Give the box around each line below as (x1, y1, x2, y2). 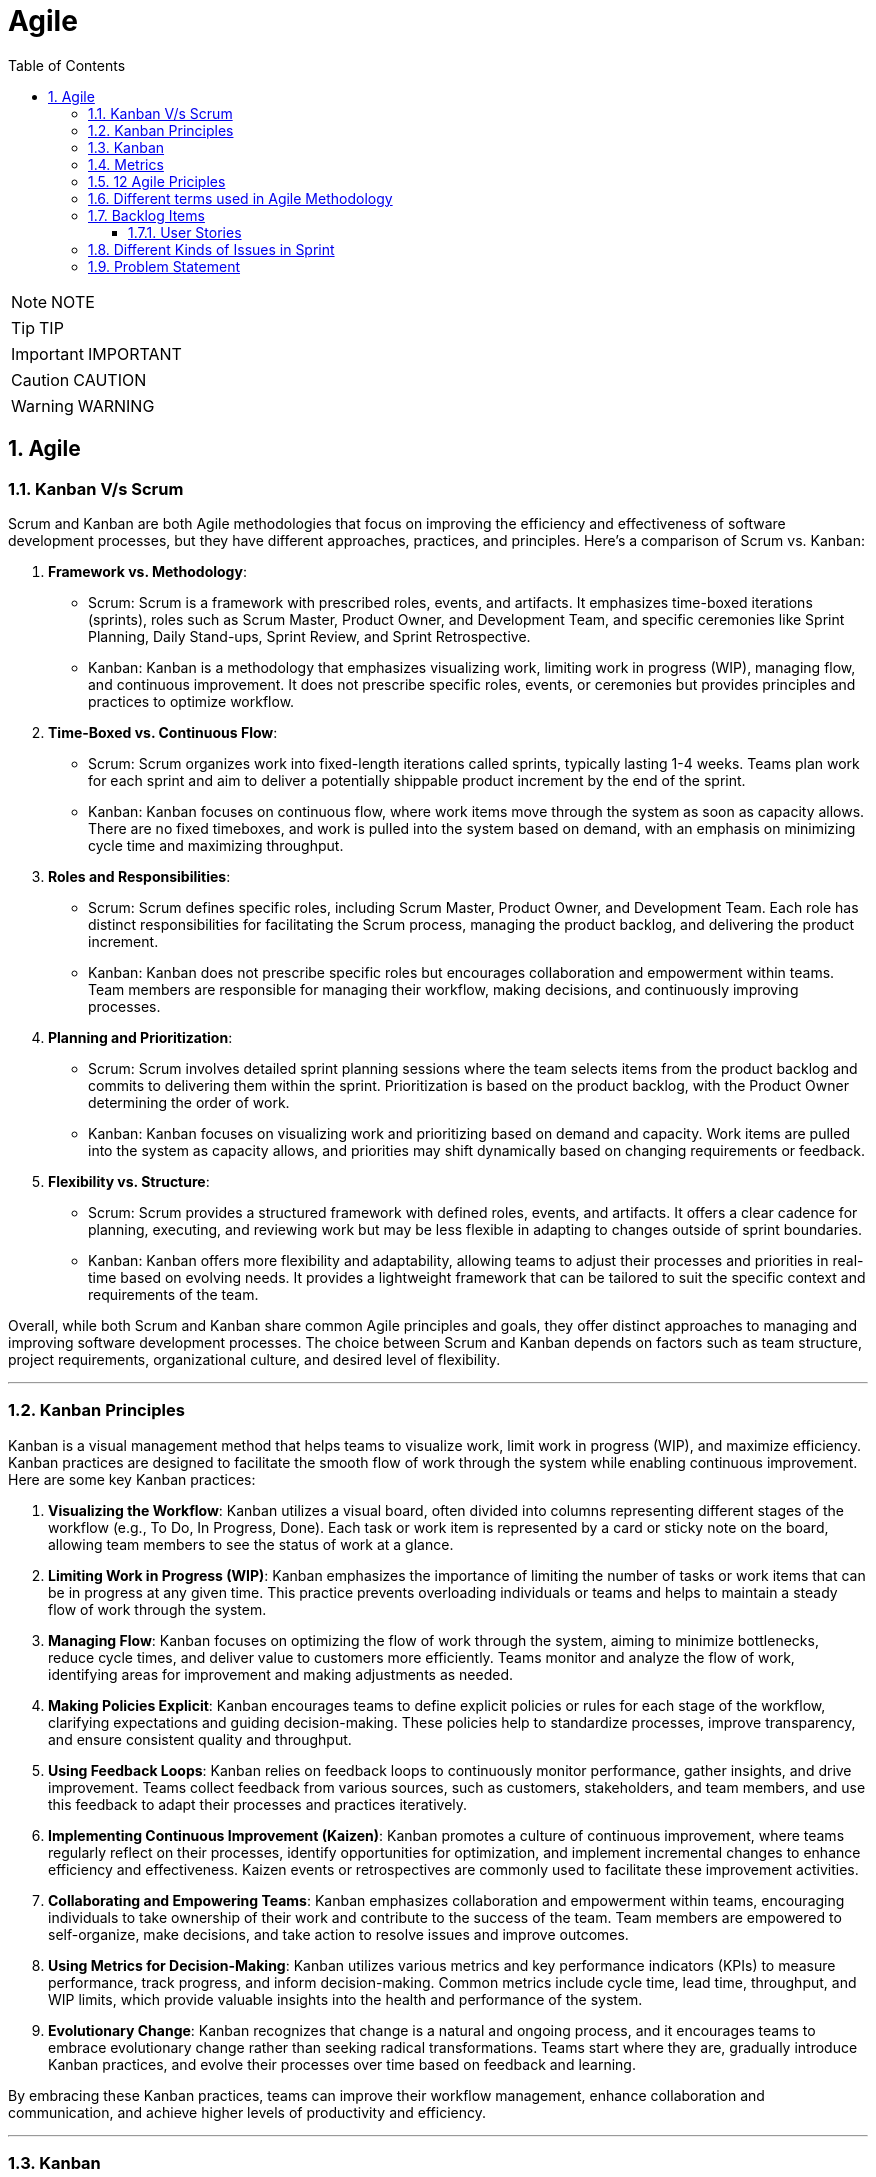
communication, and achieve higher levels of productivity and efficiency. (8, 2103, 486, 2121)
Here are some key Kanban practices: (8, 1470, 256, 1488)
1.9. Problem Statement (88, 257, 241, 275)
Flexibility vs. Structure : (48, 1172, 210, 1190)
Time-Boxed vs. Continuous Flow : (48, 723, 278, 741)
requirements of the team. (88, 1285, 259, 1303)
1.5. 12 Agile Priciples (88, 172, 226, 190)
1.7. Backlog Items (88, 206, 205, 224)
